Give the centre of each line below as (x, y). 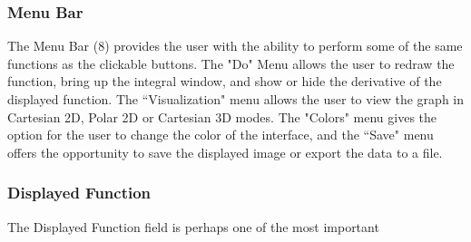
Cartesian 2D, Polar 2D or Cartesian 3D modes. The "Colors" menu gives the (222, 116)
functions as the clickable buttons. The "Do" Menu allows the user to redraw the (231, 63)
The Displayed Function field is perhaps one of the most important (193, 226)
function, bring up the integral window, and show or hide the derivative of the (225, 81)
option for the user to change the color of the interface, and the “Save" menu (221, 135)
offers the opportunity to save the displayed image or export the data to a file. (225, 152)
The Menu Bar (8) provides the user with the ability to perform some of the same (235, 46)
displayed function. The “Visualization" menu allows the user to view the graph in (236, 99)
